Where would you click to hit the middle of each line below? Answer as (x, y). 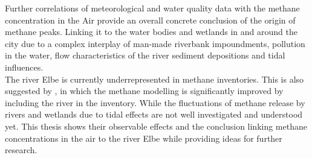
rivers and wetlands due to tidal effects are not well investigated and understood (154, 114)
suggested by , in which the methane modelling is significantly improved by (144, 91)
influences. (24, 67)
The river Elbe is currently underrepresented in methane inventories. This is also (154, 79)
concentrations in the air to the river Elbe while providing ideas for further (144, 138)
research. (21, 150)
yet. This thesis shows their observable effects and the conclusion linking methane (156, 126)
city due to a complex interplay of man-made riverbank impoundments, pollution (155, 43)
